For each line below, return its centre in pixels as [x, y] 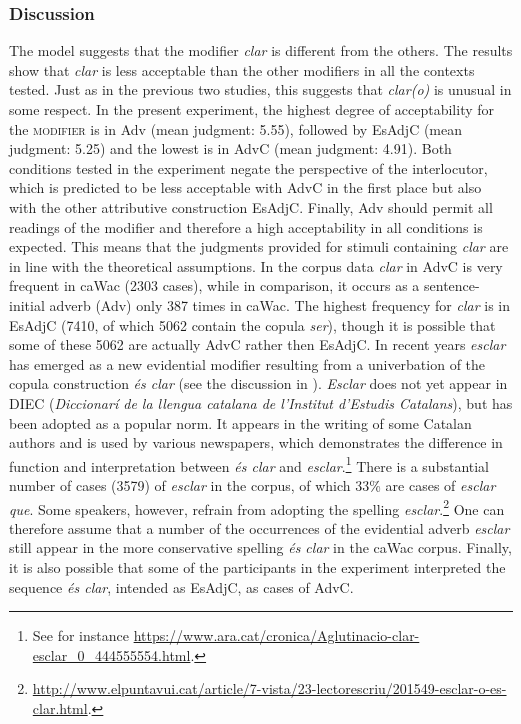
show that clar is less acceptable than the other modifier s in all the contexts [242, 69]
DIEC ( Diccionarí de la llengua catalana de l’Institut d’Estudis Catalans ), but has [261, 402]
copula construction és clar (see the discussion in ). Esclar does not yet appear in [258, 383]
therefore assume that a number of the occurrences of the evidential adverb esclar [259, 527]
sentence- [452, 285]
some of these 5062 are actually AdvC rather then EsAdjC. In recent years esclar [257, 344]
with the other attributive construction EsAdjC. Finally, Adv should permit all [251, 206]
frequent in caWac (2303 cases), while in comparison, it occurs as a [214, 285]
